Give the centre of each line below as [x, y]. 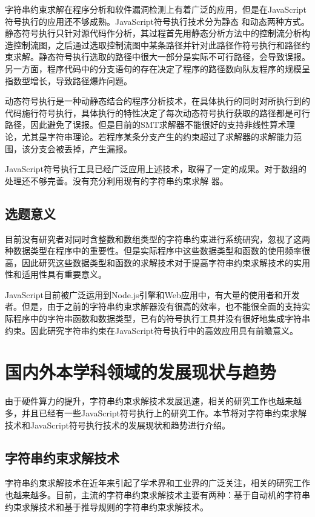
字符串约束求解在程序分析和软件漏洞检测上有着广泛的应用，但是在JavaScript [156, 9]
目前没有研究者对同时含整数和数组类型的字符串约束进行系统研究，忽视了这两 [157, 238]
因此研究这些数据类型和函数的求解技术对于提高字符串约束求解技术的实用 [166, 262]
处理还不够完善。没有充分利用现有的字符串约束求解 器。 [117, 180]
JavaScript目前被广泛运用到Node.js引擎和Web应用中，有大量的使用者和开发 [152, 294]
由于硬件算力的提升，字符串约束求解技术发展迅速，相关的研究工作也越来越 [153, 401]
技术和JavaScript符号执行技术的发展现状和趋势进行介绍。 [118, 425]
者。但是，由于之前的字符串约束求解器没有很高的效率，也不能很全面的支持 [153, 306]
